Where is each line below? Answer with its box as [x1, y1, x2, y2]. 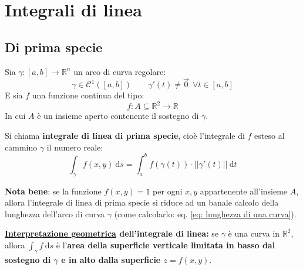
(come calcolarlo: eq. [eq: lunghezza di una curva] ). [114, 207, 297, 220]
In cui [5, 110, 26, 122]
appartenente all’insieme [200, 184, 288, 197]
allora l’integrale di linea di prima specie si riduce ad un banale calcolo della [5, 196, 279, 209]
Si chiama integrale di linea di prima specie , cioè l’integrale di [5, 129, 245, 142]
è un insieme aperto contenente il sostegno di [37, 110, 199, 122]
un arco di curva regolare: [73, 65, 166, 77]
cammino [5, 141, 38, 153]
